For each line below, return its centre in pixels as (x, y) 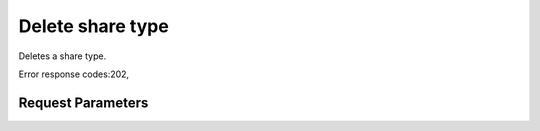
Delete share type (93, 26)
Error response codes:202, (74, 74)
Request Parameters (83, 102)
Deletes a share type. (62, 56)
